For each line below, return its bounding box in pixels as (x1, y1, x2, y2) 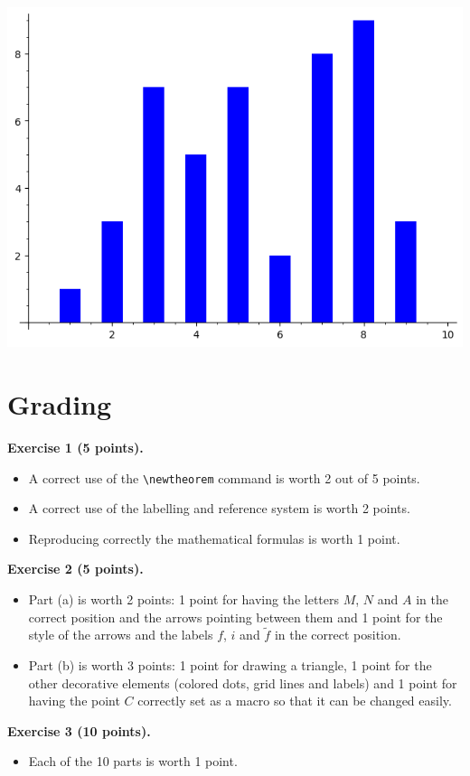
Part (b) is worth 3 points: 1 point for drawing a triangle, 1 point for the (28, 655, 432, 674)
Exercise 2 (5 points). (7, 559, 144, 578)
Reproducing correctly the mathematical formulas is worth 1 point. (28, 528, 400, 547)
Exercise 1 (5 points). (7, 437, 144, 456)
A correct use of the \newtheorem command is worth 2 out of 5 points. (28, 468, 420, 487)
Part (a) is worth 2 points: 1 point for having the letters (28, 589, 340, 608)
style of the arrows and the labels (28, 625, 213, 644)
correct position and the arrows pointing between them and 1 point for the (28, 607, 443, 626)
